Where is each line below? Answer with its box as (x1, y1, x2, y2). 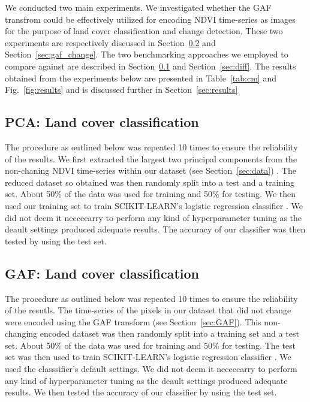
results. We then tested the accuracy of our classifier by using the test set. (5, 386, 277, 398)
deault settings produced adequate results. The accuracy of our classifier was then (5, 223, 306, 235)
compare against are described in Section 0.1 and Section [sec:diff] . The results (5, 59, 296, 72)
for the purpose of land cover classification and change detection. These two (5, 25, 283, 37)
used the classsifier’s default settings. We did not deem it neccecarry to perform (5, 362, 297, 375)
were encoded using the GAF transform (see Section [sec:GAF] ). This (5, 315, 261, 328)
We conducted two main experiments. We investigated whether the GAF (5, 1, 272, 13)
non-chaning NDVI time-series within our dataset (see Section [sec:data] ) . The (5, 164, 296, 177)
